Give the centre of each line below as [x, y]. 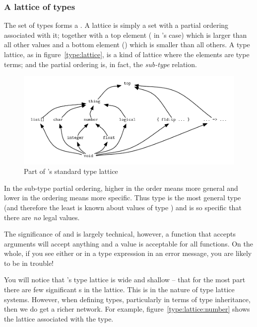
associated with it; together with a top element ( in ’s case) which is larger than [126, 35]
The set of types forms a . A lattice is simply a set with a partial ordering [116, 25]
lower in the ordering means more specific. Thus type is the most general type [123, 198]
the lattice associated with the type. [59, 318]
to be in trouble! [29, 263]
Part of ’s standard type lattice [71, 171]
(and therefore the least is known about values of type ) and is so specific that [123, 207]
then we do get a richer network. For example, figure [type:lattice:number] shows [127, 309]
